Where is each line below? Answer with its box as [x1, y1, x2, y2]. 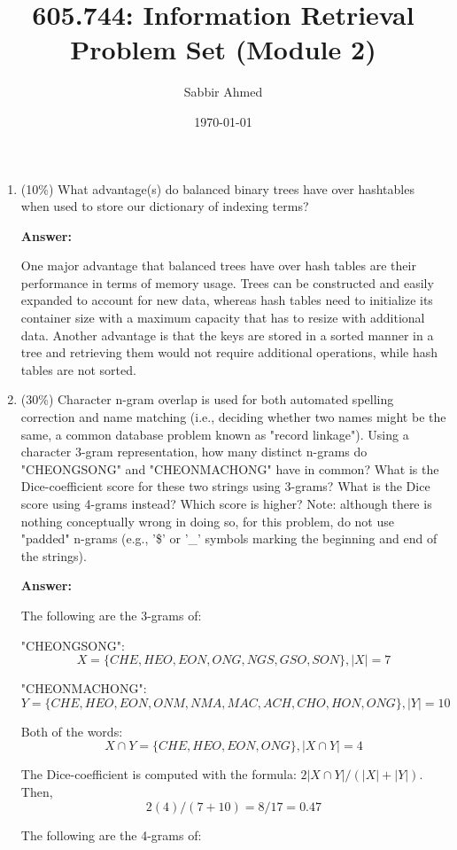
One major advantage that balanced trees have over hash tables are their [20, 256, 416, 275]
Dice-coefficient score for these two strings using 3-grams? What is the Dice [20, 477, 430, 495]
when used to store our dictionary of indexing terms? [20, 197, 309, 215]
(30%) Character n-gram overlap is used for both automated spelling [20, 390, 394, 409]
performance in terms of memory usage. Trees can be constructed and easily [20, 273, 434, 292]
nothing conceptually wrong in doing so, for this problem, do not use [20, 511, 394, 530]
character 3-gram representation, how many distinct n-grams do [20, 442, 368, 461]
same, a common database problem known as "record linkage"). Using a [20, 425, 409, 443]
